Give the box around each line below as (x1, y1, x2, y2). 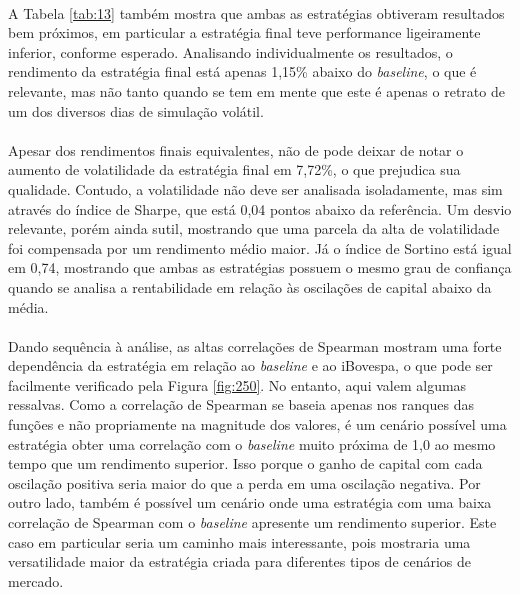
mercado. (8, 570, 64, 591)
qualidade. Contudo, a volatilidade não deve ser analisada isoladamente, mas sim (8, 178, 503, 199)
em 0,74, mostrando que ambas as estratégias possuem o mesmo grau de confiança (8, 257, 512, 278)
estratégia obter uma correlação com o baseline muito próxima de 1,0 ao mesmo (8, 433, 496, 454)
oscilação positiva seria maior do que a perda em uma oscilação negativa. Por (8, 472, 481, 493)
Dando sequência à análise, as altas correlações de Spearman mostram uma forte (8, 335, 502, 356)
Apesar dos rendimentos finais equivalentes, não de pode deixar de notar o (8, 139, 464, 160)
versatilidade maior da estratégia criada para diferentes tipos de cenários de (8, 551, 472, 572)
